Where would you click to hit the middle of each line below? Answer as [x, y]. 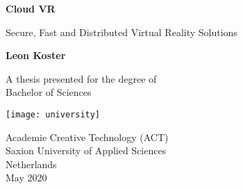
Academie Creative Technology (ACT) [87, 137]
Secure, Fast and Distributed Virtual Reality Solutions [121, 32]
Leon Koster [36, 55]
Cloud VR [31, 8]
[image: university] [53, 114]
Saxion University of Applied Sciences [86, 150]
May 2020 [26, 178]
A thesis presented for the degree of [81, 78]
